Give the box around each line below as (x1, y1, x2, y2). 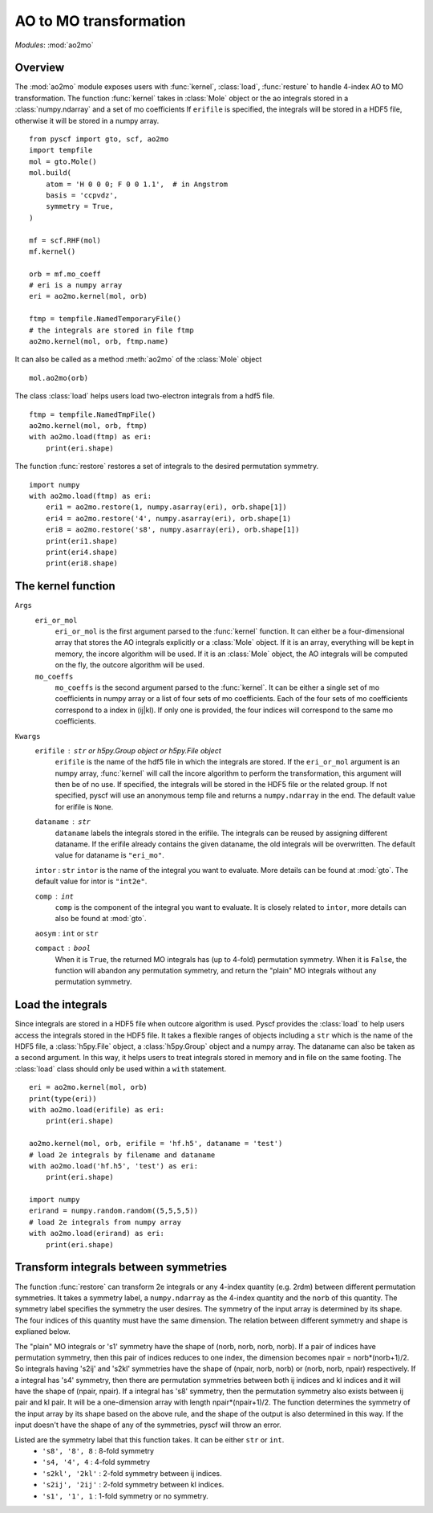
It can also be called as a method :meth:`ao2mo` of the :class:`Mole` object (14, 354, 262, 365)
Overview (14, 61, 65, 75)
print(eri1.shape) (45, 536, 119, 545)
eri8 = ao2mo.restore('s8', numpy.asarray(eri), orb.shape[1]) (45, 525, 300, 534)
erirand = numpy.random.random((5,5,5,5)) (29, 1206, 199, 1216)
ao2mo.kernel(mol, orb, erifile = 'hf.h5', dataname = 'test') (29, 1139, 283, 1148)
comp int (34, 891, 75, 901)
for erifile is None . (55, 801, 114, 811)
